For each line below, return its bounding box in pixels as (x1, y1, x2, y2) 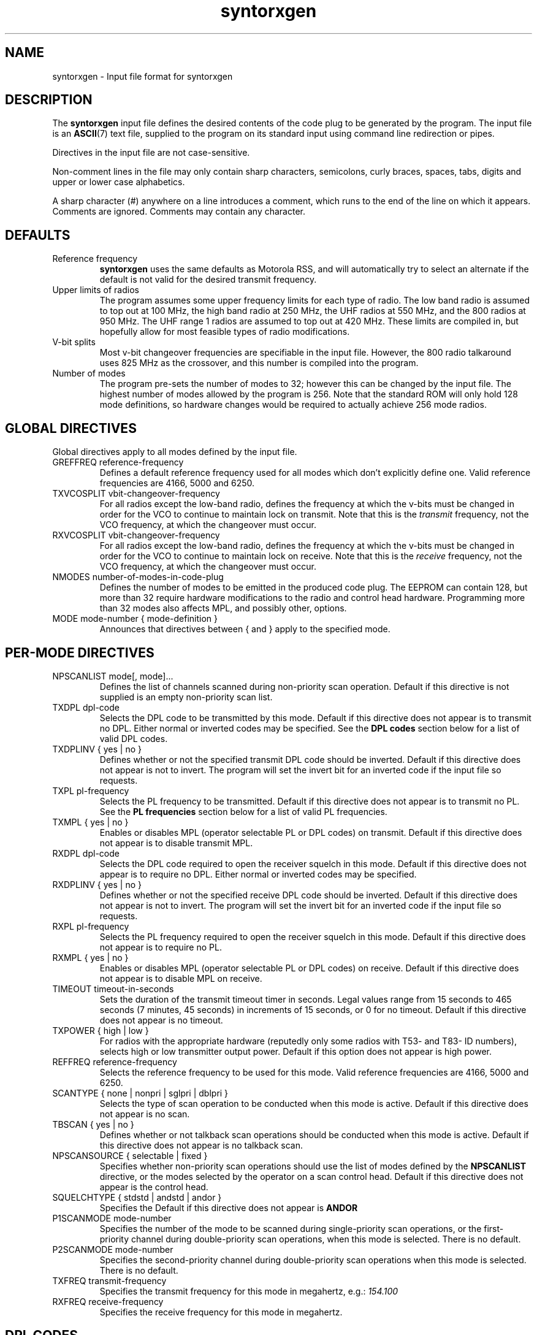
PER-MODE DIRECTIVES (5, 645, 154, 660)
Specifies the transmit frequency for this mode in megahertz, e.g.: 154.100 (99, 1285, 398, 1296)
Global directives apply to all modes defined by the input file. (52, 446, 297, 457)
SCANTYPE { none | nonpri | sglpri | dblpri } (52, 1087, 229, 1098)
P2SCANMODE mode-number (52, 1244, 173, 1255)
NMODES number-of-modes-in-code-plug (52, 572, 224, 583)
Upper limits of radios (52, 285, 139, 296)
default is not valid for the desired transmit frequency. (99, 274, 317, 285)
